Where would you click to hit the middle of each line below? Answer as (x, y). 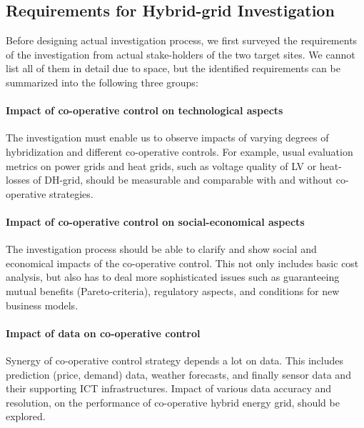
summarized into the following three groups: (102, 82)
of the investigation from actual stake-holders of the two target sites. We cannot (181, 54)
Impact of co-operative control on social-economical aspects (155, 221)
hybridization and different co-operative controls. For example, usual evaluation (180, 151)
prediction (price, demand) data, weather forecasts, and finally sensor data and (178, 374)
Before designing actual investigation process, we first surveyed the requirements (182, 40)
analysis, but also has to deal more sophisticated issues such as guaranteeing (173, 277)
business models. (42, 305)
